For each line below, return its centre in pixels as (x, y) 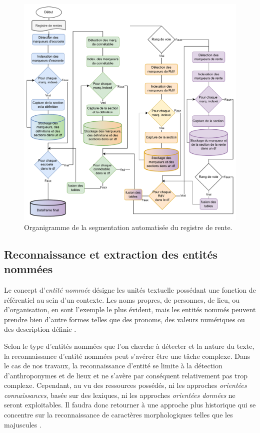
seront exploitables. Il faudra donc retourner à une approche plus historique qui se (130, 405)
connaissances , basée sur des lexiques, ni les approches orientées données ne (120, 395)
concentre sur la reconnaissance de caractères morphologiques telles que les (118, 415)
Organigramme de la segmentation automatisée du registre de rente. (128, 227)
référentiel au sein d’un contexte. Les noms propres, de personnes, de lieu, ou (122, 299)
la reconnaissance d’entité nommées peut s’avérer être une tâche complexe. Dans (127, 356)
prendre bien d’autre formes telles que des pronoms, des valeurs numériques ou (124, 319)
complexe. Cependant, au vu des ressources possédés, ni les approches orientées (125, 385)
